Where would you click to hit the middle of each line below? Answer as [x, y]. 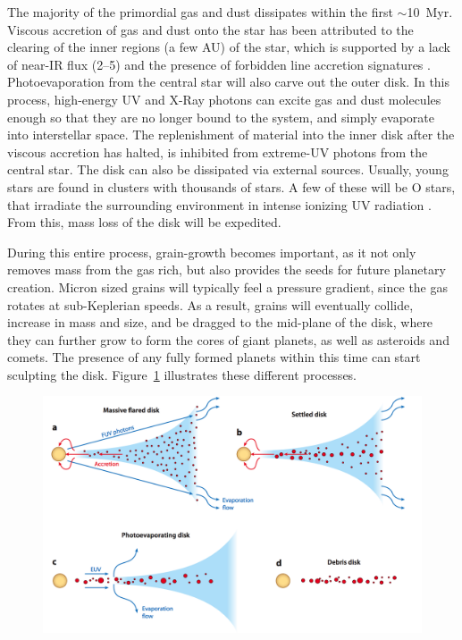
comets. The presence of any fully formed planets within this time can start [214, 357]
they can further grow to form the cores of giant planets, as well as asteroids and [228, 339]
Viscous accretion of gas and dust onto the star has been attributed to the [210, 29]
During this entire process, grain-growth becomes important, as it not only [212, 252]
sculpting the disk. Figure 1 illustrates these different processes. [182, 374]
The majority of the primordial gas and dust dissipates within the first [200, 12]
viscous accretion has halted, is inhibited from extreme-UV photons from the [218, 152]
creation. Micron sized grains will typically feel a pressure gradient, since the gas [228, 286]
